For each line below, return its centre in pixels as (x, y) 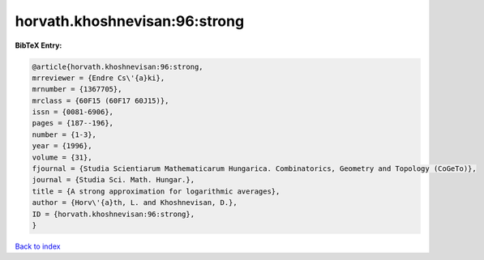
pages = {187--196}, (73, 123)
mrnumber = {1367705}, (77, 90)
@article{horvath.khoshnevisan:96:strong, (118, 66)
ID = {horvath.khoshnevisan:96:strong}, (113, 214)
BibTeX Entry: (39, 45)
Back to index (38, 246)
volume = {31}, (62, 157)
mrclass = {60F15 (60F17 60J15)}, (101, 100)
